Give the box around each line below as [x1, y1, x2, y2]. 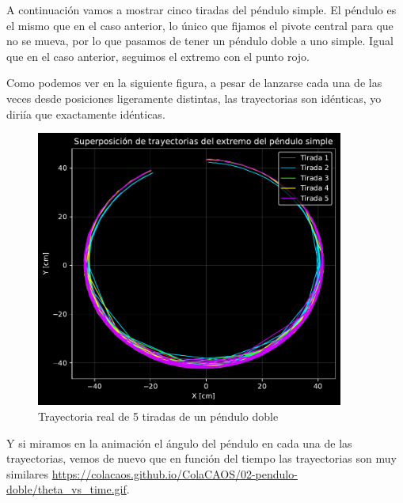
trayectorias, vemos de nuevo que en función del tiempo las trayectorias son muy [6, 450, 397, 467]
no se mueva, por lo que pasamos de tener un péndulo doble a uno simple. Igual [6, 32, 393, 49]
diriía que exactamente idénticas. [6, 105, 165, 122]
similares [6, 465, 49, 482]
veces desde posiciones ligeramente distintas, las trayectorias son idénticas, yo [6, 89, 382, 106]
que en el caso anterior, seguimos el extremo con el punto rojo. [6, 47, 310, 64]
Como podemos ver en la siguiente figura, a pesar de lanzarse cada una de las [6, 74, 382, 91]
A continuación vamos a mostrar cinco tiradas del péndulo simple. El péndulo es [6, 2, 397, 17]
